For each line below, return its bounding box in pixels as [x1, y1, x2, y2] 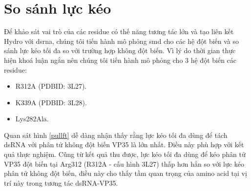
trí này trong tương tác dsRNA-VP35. [4, 177, 118, 188]
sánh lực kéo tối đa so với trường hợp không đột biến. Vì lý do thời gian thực [4, 45, 236, 56]
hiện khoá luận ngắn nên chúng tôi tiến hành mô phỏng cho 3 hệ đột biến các [4, 55, 237, 65]
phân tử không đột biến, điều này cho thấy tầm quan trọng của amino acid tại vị [4, 168, 247, 178]
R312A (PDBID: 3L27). [15, 81, 87, 91]
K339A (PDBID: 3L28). [15, 97, 87, 107]
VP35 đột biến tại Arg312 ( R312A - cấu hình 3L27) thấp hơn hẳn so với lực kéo [4, 158, 244, 169]
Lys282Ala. [15, 114, 49, 124]
